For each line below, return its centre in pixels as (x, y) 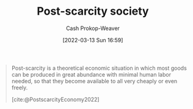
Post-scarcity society (93, 11)
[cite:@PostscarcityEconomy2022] (55, 99)
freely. (20, 88)
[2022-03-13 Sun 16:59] (93, 40)
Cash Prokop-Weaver (93, 28)
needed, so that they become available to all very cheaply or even (94, 81)
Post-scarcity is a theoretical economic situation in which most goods (99, 68)
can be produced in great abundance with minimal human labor (91, 74)
